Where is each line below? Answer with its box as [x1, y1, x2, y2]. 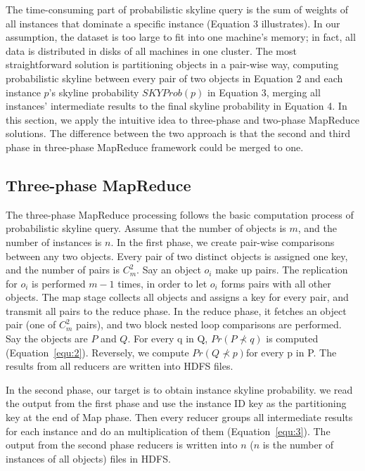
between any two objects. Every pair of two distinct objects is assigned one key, [6, 248, 348, 263]
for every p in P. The [245, 344, 337, 359]
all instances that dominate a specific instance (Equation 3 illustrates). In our [6, 15, 340, 30]
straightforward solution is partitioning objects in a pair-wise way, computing [6, 57, 339, 72]
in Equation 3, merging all [207, 84, 321, 99]
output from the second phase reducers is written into [6, 437, 238, 452]
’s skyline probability [49, 84, 139, 99]
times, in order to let [117, 276, 207, 290]
